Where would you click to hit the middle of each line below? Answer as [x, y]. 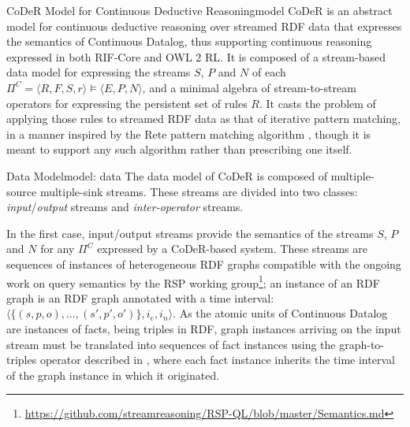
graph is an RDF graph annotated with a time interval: [140, 297]
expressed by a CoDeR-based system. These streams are [232, 249]
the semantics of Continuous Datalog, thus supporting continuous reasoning [189, 41]
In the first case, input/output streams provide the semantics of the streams [190, 233]
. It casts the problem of [317, 103]
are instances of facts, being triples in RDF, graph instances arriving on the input [204, 328]
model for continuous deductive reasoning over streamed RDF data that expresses [204, 26]
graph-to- [362, 344]
